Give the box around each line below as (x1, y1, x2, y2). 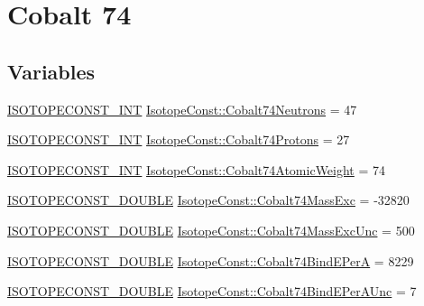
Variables (7, 57, 96, 85)
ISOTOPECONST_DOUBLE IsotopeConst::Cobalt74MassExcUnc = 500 (7, 220, 415, 239)
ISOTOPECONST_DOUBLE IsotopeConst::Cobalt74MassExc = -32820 (7, 190, 410, 209)
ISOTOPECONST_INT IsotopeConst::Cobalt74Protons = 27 (7, 130, 350, 149)
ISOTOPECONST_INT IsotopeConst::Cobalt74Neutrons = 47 (7, 99, 357, 118)
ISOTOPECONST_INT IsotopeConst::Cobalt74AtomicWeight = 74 (7, 160, 386, 179)
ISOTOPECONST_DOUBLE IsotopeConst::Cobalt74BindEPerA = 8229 (7, 251, 414, 270)
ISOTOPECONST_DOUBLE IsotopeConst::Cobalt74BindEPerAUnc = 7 (7, 282, 417, 301)
